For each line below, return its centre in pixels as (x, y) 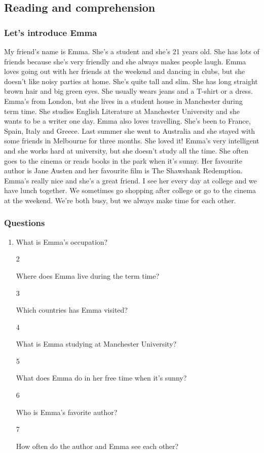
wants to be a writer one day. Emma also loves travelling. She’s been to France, (127, 121)
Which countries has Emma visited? (72, 310)
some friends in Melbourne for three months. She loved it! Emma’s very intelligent (132, 141)
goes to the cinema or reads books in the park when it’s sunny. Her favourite (123, 160)
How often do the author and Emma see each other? (97, 446)
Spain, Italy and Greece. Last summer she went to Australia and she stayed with (130, 130)
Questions (25, 223)
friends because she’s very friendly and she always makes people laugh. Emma (125, 61)
